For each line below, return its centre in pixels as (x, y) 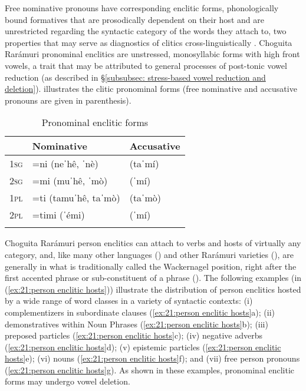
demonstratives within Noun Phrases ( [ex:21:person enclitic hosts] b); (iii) (136, 324)
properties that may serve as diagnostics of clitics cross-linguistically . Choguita (149, 42)
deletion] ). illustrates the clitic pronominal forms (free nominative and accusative (151, 89)
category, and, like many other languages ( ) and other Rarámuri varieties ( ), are (149, 254)
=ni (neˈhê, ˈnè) (65, 164)
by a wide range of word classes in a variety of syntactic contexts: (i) (129, 301)
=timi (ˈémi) (58, 215)
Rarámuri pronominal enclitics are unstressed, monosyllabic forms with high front (152, 54)
